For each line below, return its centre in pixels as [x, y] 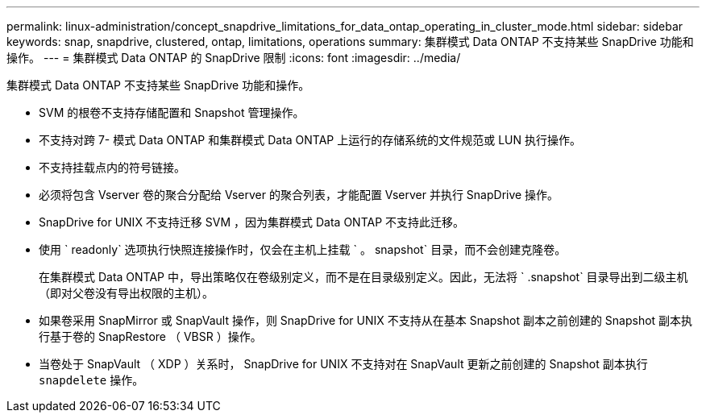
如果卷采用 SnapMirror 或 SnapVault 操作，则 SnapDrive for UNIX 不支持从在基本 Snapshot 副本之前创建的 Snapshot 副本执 [366, 320]
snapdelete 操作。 [91, 380]
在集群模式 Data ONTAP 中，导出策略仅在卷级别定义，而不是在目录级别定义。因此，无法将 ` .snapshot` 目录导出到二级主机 [363, 277]
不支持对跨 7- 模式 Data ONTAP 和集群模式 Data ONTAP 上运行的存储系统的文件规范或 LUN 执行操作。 [310, 140]
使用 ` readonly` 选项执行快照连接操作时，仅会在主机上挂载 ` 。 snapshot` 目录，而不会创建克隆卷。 [303, 249]
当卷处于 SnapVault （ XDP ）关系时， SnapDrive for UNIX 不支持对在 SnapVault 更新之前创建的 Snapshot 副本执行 [343, 364]
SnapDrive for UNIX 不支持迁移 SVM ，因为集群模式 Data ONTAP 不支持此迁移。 [252, 222]
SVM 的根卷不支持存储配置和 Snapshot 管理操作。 [172, 112]
